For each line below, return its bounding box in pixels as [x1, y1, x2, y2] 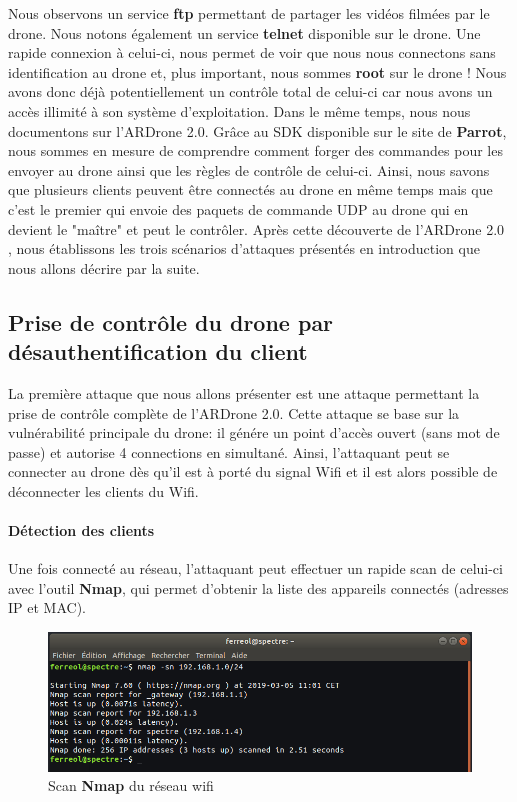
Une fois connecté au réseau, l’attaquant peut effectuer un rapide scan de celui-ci [8, 558, 503, 579]
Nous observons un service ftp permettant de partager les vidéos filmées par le [8, 3, 490, 23]
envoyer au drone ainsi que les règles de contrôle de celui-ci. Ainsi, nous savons [8, 159, 490, 180]
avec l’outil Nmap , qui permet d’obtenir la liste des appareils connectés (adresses [8, 577, 509, 598]
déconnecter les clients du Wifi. [8, 480, 199, 501]
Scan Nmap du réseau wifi [48, 775, 214, 796]
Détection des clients [8, 520, 155, 541]
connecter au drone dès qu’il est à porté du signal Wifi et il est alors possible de [8, 461, 498, 482]
